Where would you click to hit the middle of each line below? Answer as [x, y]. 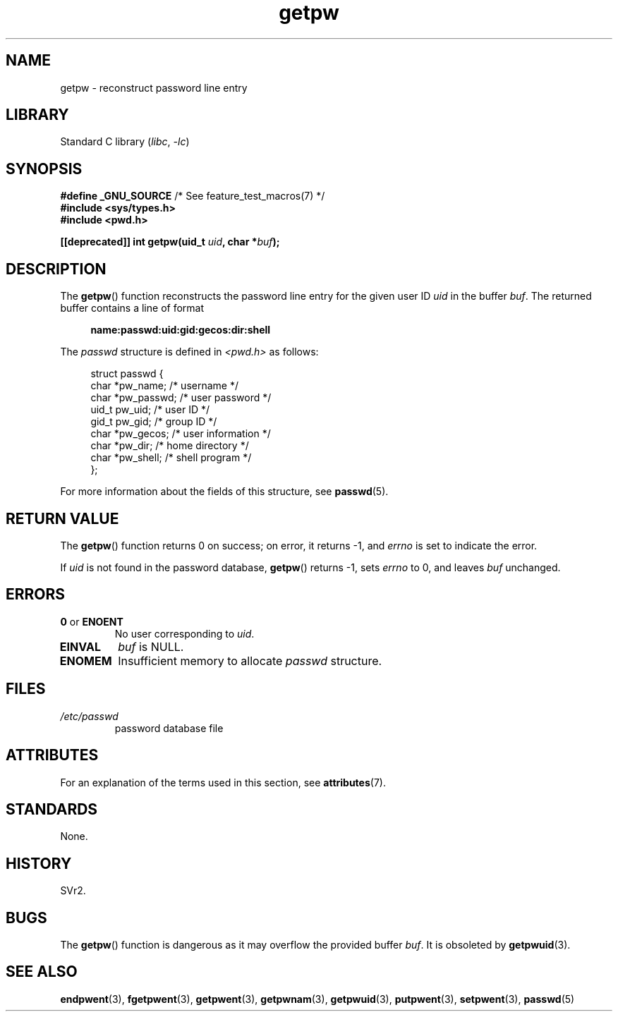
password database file [169, 728]
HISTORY [39, 863]
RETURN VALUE [62, 518]
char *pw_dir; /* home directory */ [170, 446]
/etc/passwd [89, 716]
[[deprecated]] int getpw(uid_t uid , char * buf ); [170, 242]
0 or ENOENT [92, 621]
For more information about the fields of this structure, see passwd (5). [224, 492]
